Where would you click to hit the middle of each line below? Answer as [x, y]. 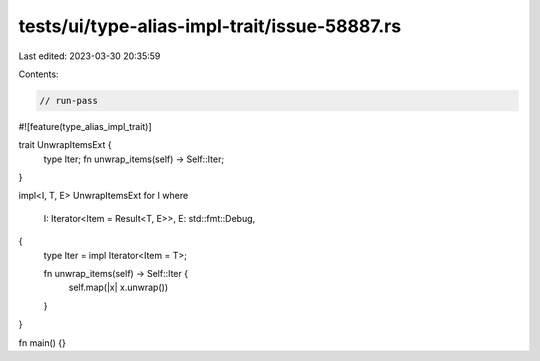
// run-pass [69, 100]
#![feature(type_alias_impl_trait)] [85, 126]
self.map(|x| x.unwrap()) [118, 287]
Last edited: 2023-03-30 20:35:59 [89, 56]
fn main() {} [42, 342]
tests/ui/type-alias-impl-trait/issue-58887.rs [210, 26]
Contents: [38, 74]
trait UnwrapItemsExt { [65, 145]
